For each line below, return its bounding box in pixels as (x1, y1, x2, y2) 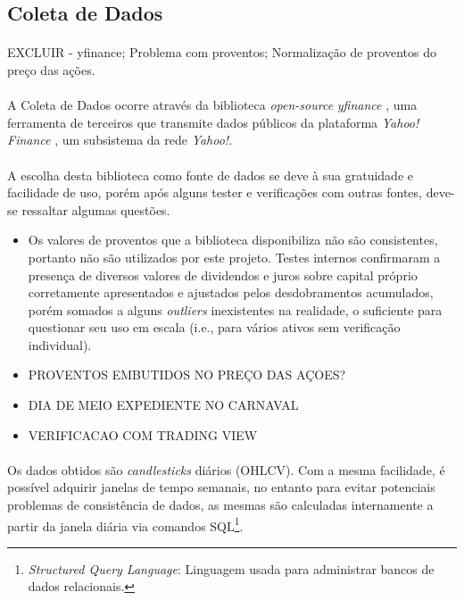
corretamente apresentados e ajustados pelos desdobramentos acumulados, (28, 283, 434, 302)
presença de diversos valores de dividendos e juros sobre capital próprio (28, 265, 418, 284)
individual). (28, 335, 92, 354)
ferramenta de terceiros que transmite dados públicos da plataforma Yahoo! (7, 112, 419, 131)
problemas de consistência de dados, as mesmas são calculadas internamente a (7, 496, 434, 514)
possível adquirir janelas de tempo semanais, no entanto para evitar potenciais (7, 478, 435, 496)
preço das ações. (7, 60, 95, 79)
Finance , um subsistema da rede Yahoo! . (7, 130, 233, 149)
